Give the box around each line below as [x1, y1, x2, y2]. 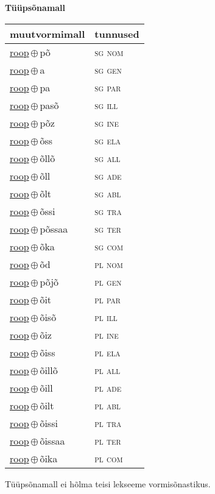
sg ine [94, 115, 119, 130]
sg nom [94, 44, 124, 59]
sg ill [94, 97, 118, 112]
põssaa [40, 221, 68, 236]
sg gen [94, 62, 122, 77]
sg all [94, 150, 121, 165]
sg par [94, 80, 121, 94]
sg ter [94, 221, 121, 236]
